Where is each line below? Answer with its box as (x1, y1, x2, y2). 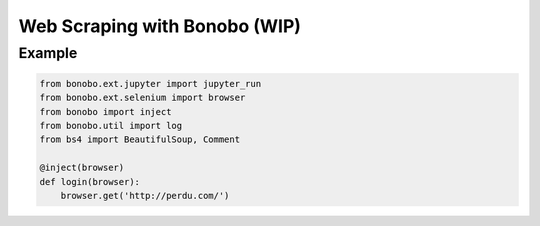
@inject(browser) (39, 162, 125, 174)
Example (18, 44, 78, 62)
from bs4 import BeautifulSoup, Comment (39, 134, 240, 145)
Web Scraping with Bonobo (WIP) (18, 15, 302, 37)
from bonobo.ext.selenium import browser (39, 92, 246, 104)
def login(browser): (39, 176, 140, 187)
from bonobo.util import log (39, 120, 183, 131)
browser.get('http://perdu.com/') (60, 190, 230, 201)
